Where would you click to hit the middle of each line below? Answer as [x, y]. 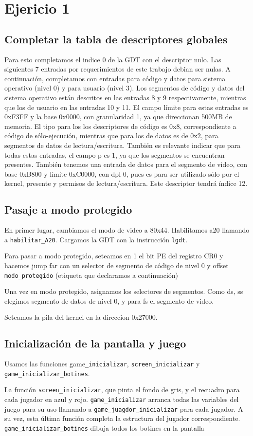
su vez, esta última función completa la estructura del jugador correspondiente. [122, 418]
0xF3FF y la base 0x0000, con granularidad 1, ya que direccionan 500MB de [118, 117]
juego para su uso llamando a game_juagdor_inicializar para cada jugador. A [124, 409]
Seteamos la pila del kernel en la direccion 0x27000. [81, 317]
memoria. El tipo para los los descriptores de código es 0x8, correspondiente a [120, 126]
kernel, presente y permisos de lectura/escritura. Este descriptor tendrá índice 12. [126, 183]
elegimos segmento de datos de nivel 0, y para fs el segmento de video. [109, 300]
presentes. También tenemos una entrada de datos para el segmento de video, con [126, 164]
